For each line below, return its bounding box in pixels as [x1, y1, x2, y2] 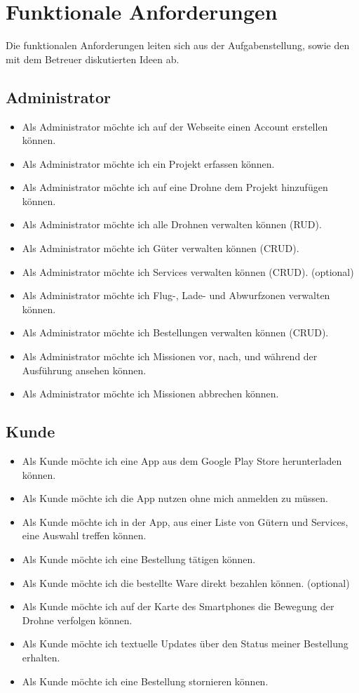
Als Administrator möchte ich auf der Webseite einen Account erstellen [22, 119, 328, 133]
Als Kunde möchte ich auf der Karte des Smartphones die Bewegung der [22, 599, 334, 614]
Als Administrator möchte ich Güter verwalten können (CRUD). [22, 241, 299, 256]
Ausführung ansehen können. [22, 362, 147, 377]
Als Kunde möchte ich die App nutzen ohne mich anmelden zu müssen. [22, 491, 328, 506]
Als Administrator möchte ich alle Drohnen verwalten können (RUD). [22, 217, 322, 232]
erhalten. [22, 649, 60, 664]
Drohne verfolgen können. [22, 612, 133, 627]
